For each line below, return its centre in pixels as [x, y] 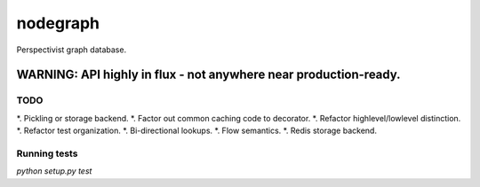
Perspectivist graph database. [72, 50]
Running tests [47, 153]
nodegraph [58, 23]
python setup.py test [54, 171]
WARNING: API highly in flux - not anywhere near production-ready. [208, 75]
